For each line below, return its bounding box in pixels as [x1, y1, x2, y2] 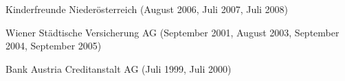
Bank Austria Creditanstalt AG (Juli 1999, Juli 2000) [5, 61, 232, 76]
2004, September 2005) [5, 38, 102, 53]
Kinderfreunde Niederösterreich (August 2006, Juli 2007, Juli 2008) [5, 2, 289, 16]
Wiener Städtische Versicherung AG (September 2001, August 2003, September [5, 25, 340, 39]
